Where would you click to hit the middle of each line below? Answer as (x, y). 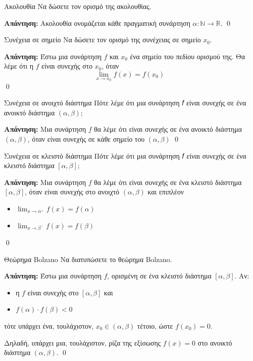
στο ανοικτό (215, 342)
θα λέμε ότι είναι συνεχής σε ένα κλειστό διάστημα (168, 182)
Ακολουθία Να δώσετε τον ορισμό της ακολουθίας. (78, 6)
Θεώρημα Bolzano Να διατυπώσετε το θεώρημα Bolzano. (88, 259)
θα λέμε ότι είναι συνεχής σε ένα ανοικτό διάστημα (168, 129)
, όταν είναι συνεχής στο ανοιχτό (72, 192)
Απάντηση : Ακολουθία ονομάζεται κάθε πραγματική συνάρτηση (97, 23)
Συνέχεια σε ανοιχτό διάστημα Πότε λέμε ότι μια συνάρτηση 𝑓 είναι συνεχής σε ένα (125, 103)
